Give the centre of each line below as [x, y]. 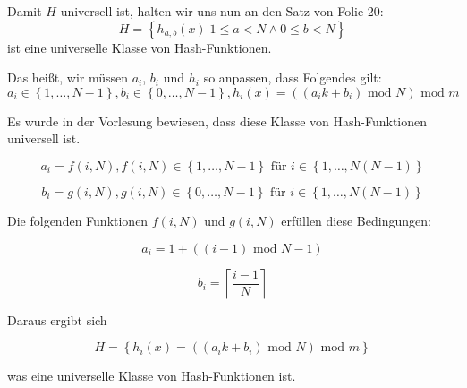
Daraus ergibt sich [57, 319]
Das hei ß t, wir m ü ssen [68, 78]
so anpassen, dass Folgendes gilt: [293, 78]
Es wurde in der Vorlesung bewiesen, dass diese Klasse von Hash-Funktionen [217, 121]
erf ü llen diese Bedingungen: [356, 220]
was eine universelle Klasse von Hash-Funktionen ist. [152, 376]
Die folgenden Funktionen [78, 220]
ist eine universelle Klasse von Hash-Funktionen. [140, 47]
